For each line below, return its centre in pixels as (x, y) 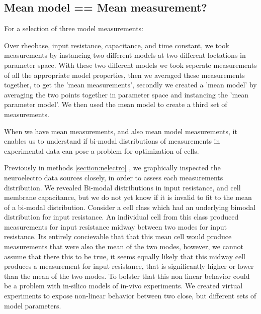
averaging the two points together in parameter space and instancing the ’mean (126, 94)
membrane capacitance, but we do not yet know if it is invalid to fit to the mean (128, 197)
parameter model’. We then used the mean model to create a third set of (116, 104)
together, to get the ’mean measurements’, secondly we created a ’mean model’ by (130, 85)
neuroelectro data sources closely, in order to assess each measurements (114, 177)
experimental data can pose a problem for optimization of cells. (102, 150)
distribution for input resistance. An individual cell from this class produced (121, 217)
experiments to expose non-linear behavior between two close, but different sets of (130, 296)
